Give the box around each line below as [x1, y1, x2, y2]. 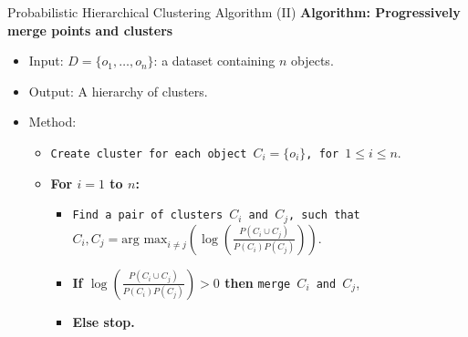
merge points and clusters [7, 20, 173, 39]
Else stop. [72, 311, 135, 331]
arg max [121, 232, 168, 246]
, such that [288, 209, 360, 222]
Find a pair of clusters [72, 209, 224, 222]
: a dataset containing [153, 51, 276, 70]
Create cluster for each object [50, 147, 247, 160]
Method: [28, 112, 77, 131]
